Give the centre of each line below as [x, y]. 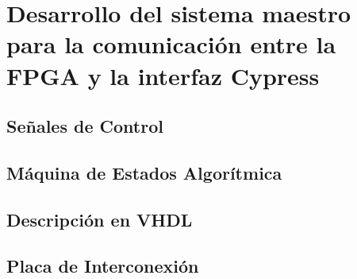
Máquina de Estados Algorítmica [144, 172]
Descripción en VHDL [100, 219]
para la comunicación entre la [171, 44]
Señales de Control [85, 126]
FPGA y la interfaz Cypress [163, 75]
